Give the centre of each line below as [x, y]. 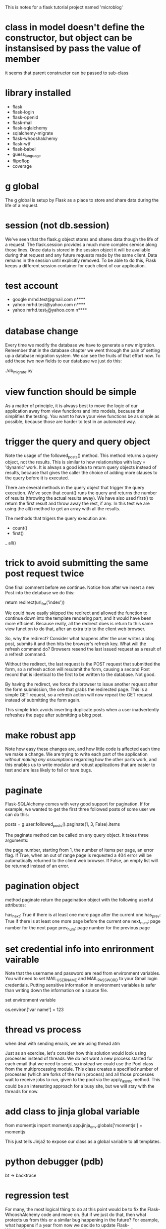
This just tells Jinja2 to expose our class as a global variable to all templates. [83, 1141]
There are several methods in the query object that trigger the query [75, 487]
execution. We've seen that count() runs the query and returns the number [81, 493]
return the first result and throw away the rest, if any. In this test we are [78, 503]
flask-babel [24, 149]
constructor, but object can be [69, 38]
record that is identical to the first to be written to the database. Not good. [81, 674]
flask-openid [25, 117]
